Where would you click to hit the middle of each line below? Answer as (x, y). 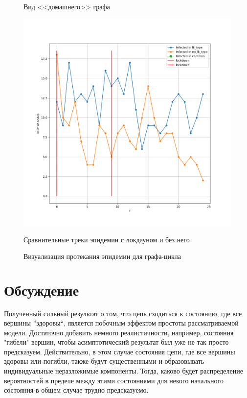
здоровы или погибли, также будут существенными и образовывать (104, 361)
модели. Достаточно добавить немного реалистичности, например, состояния (119, 332)
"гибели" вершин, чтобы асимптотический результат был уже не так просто (116, 342)
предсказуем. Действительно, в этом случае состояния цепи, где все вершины (120, 351)
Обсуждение (42, 290)
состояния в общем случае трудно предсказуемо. (76, 390)
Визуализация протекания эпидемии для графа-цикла (102, 256)
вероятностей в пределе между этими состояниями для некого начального (114, 380)
